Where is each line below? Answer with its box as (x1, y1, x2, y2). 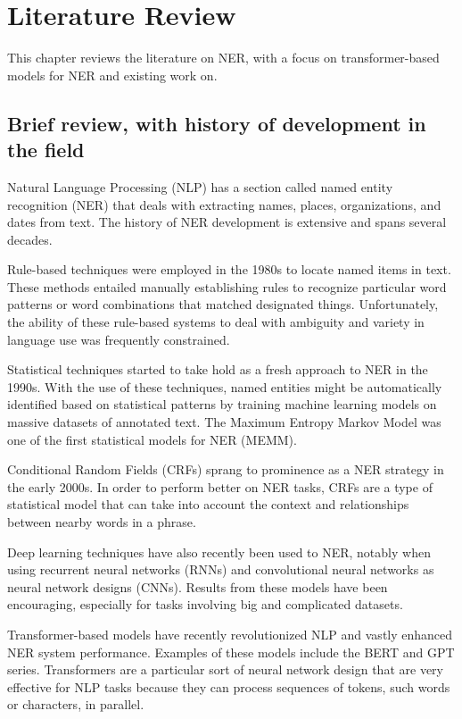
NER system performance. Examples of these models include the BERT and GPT (7, 642, 455, 661)
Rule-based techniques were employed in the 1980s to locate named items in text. (7, 260, 451, 279)
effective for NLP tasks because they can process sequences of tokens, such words (7, 677, 450, 696)
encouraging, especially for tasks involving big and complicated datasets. (7, 595, 403, 614)
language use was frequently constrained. (7, 330, 230, 348)
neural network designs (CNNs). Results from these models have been (7, 577, 388, 596)
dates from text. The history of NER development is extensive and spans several (7, 213, 447, 231)
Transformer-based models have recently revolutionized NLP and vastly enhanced (7, 624, 453, 643)
